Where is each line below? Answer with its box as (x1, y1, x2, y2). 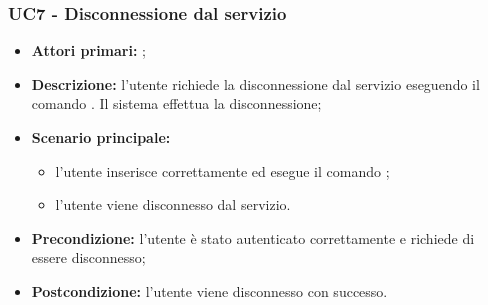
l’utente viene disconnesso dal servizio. (55, 194, 291, 215)
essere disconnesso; (31, 247, 146, 268)
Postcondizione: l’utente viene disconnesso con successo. (31, 280, 388, 301)
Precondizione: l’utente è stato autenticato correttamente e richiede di (31, 227, 475, 248)
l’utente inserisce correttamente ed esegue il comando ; (55, 160, 390, 181)
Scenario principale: (31, 127, 171, 147)
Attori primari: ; (31, 40, 146, 61)
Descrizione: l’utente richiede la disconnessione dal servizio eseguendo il (31, 73, 480, 94)
